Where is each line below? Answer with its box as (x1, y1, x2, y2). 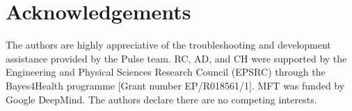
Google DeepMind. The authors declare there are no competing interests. (6, 92, 317, 106)
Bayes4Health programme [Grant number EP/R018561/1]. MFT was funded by (6, 78, 345, 92)
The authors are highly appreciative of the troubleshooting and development (6, 37, 331, 52)
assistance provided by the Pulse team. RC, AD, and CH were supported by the (6, 51, 347, 65)
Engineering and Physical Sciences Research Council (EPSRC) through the (6, 65, 326, 79)
